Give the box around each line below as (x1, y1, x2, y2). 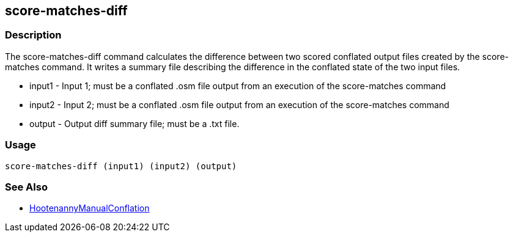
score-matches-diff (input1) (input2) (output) (5, 161, 237, 171)
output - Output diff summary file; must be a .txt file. (29, 118, 240, 129)
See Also (5, 180, 48, 193)
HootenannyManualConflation (29, 203, 150, 214)
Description (5, 29, 62, 42)
